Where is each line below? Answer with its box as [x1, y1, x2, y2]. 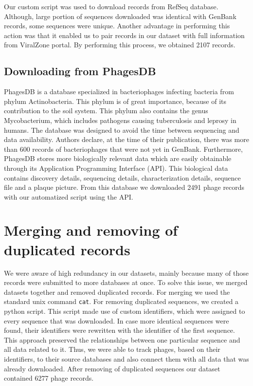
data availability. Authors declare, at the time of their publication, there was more [4, 134, 249, 144]
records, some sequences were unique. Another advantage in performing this [4, 20, 230, 31]
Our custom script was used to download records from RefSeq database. [4, 1, 218, 11]
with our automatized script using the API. [4, 191, 133, 202]
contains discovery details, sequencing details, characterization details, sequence [4, 172, 241, 183]
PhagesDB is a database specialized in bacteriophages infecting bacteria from [4, 86, 234, 97]
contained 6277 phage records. [4, 373, 94, 383]
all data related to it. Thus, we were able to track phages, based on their [4, 344, 220, 354]
